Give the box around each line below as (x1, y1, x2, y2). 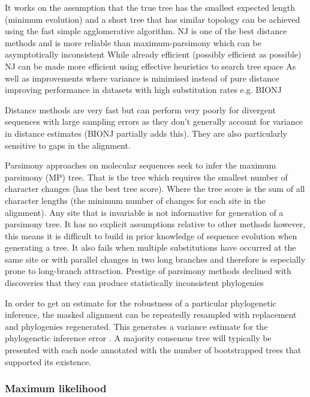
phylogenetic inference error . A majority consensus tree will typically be (5, 332, 272, 344)
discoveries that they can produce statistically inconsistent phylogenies (5, 276, 264, 289)
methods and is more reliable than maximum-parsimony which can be (5, 36, 261, 49)
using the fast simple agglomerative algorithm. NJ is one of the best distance (5, 25, 287, 37)
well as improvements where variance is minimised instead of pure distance (5, 71, 279, 84)
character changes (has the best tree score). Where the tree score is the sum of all (5, 182, 305, 195)
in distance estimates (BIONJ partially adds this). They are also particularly (5, 127, 287, 139)
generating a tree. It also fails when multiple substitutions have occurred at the (5, 241, 296, 254)
